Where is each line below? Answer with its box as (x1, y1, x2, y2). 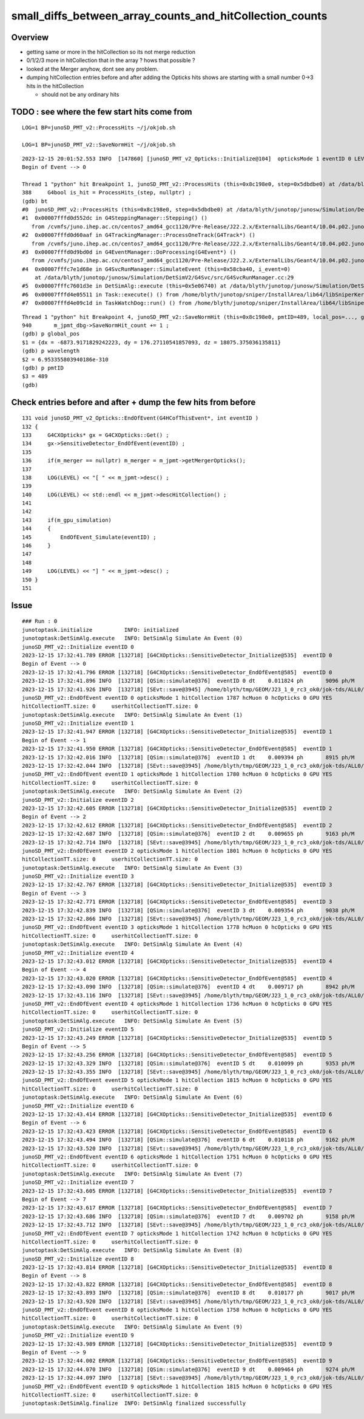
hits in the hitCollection (26, 82, 84, 89)
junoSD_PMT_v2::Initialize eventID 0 (22, 643, 135, 650)
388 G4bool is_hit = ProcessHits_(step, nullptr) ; (22, 189, 192, 196)
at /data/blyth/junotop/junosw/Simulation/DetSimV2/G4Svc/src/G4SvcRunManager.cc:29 (34, 274, 294, 281)
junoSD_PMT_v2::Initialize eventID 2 (22, 796, 135, 803)
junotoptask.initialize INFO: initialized (22, 626, 179, 633)
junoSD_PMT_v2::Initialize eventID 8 (22, 1255, 135, 1262)
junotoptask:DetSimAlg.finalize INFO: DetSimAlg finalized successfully (22, 1400, 246, 1407)
